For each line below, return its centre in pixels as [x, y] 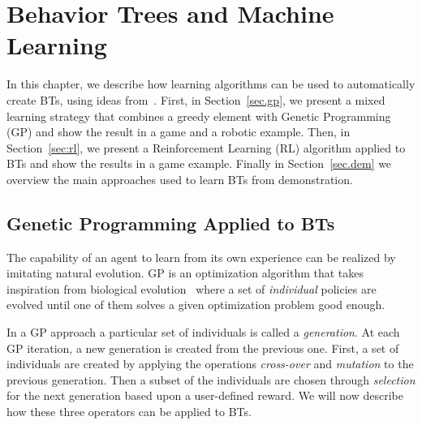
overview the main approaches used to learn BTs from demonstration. [180, 179]
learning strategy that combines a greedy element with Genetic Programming [199, 116]
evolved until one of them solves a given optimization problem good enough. [196, 305]
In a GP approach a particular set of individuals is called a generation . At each [203, 332]
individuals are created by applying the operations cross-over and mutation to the [210, 364]
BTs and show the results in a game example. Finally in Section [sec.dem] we [199, 163]
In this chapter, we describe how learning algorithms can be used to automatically [211, 84]
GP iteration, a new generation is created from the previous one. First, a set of [203, 348]
